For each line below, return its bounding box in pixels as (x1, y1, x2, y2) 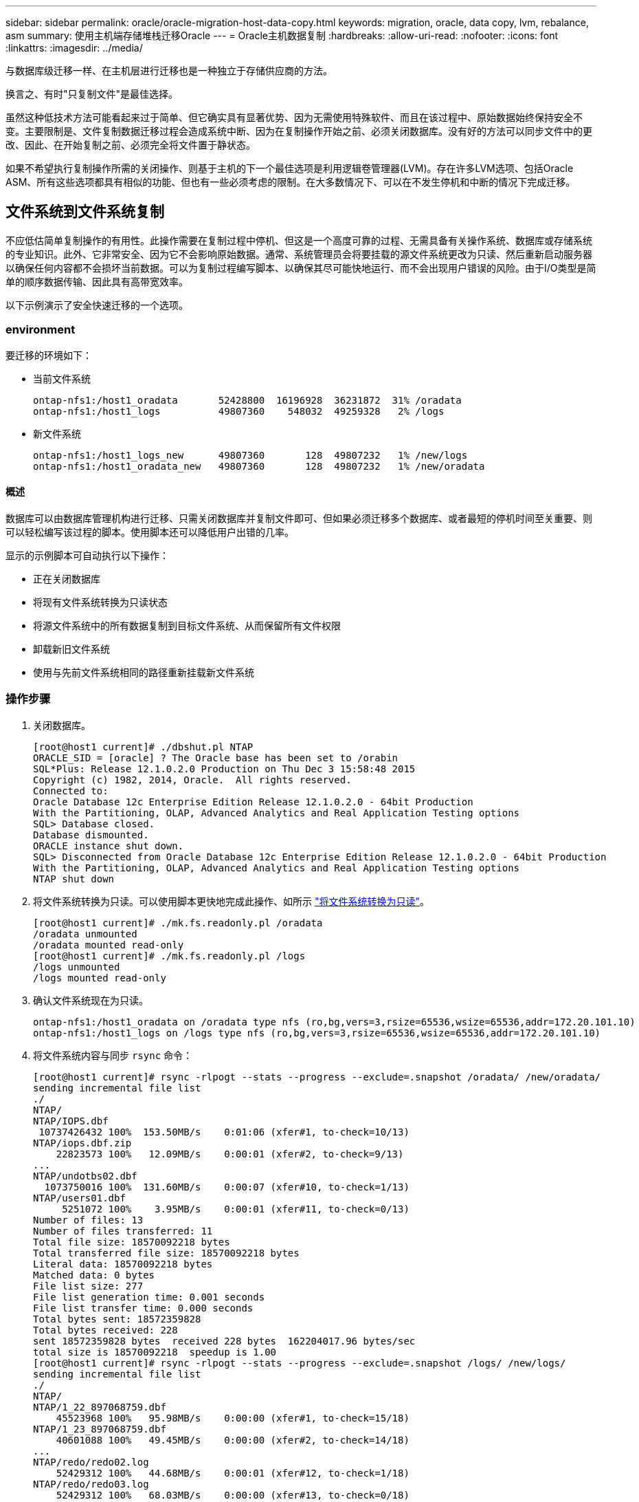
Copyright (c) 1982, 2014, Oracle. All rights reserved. (33, 774, 352, 785)
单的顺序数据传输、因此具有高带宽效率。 (5, 275, 188, 287)
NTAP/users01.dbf (33, 1192, 126, 1204)
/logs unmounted (33, 961, 120, 972)
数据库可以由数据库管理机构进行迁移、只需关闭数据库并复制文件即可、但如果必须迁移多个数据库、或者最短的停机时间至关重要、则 (5, 512, 592, 524)
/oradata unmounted (33, 928, 137, 939)
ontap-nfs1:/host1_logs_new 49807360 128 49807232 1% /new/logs (33, 449, 468, 461)
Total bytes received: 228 (33, 1324, 178, 1336)
